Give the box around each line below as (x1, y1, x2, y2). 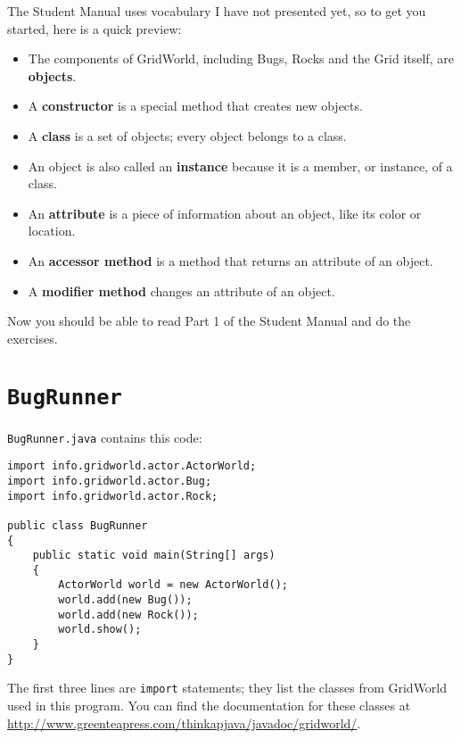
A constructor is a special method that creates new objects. (28, 96, 363, 115)
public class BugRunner (7, 519, 148, 532)
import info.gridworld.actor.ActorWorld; (7, 460, 257, 473)
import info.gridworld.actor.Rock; (7, 489, 218, 502)
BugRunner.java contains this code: (7, 428, 202, 446)
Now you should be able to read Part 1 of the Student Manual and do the (7, 311, 411, 330)
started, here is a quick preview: (7, 19, 182, 37)
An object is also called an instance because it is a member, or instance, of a (28, 156, 453, 175)
